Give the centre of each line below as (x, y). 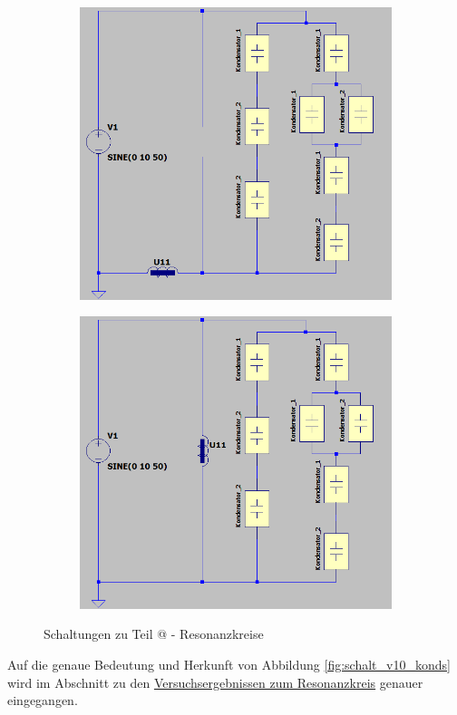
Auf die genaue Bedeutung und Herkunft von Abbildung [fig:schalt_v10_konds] (229, 664)
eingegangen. (43, 700)
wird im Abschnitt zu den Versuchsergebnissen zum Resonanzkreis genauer (215, 682)
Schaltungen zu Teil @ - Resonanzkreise (154, 634)
